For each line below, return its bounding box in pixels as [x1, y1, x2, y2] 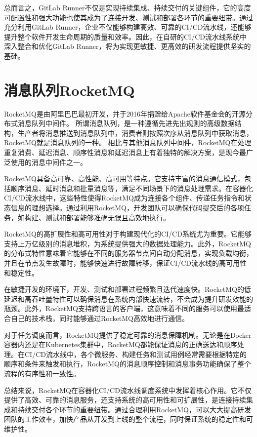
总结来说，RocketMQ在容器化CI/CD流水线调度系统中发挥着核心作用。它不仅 [4, 385, 252, 395]
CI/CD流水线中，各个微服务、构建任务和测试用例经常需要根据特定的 [24, 349, 247, 359]
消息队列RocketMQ [4, 79, 135, 100]
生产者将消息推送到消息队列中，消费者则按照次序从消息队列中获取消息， [17, 127, 253, 138]
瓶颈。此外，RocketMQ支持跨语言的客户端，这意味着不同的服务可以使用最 [4, 303, 244, 314]
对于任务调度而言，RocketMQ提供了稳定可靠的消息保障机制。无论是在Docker [4, 329, 252, 340]
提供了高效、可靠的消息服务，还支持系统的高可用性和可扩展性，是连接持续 [4, 395, 246, 405]
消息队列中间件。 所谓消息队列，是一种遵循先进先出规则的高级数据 [17, 118, 235, 128]
